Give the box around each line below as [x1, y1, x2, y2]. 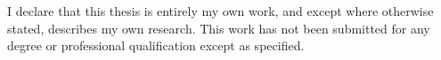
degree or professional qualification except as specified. [7, 36, 305, 55]
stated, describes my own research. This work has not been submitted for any [7, 19, 430, 37]
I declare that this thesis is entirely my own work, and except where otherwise [7, 2, 434, 19]
